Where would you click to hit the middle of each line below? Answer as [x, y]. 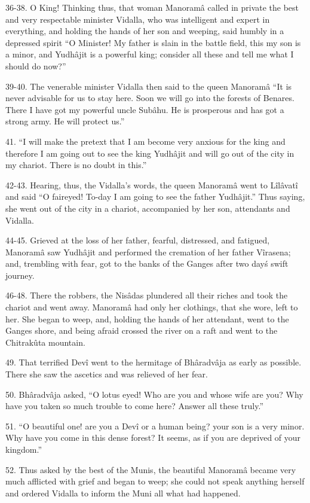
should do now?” [36, 65]
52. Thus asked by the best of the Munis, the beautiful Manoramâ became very [151, 469]
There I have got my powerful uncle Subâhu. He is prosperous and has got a [145, 109]
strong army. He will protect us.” [65, 121]
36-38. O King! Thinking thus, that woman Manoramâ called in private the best [152, 7]
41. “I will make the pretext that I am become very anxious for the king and [145, 141]
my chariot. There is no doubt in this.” [76, 165]
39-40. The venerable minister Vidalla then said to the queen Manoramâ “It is [149, 86]
